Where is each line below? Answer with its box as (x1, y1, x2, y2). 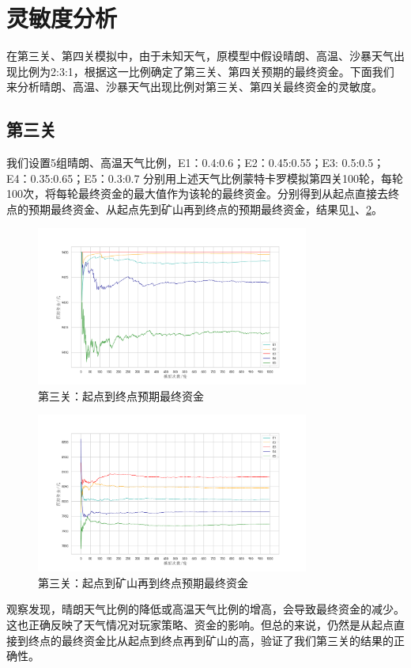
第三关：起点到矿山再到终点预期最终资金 (38, 574, 248, 590)
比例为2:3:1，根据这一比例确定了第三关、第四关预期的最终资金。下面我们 (17, 63, 394, 79)
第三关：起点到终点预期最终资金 (38, 387, 204, 404)
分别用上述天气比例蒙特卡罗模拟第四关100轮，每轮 (143, 169, 404, 186)
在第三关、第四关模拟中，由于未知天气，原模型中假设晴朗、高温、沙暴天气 (6, 47, 394, 64)
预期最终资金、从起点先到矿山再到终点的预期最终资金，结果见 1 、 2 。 (28, 200, 383, 217)
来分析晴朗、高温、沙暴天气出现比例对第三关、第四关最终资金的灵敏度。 (6, 78, 383, 95)
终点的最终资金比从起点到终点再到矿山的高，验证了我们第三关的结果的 (28, 632, 394, 648)
